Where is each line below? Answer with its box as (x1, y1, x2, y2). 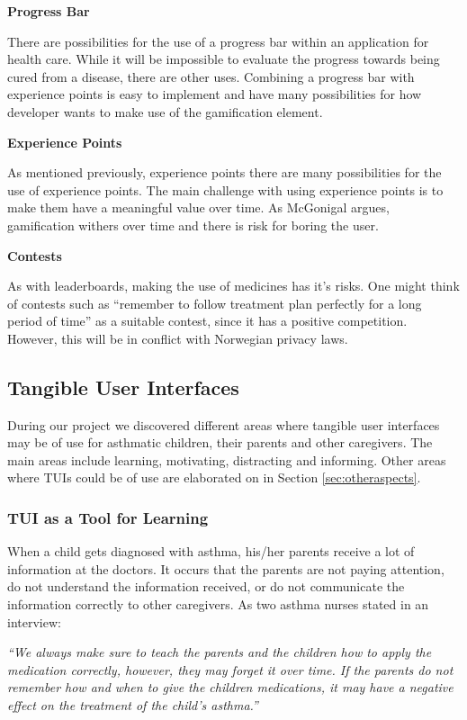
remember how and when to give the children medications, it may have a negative (7, 678, 454, 697)
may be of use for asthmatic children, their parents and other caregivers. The (7, 433, 433, 452)
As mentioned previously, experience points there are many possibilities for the (7, 163, 442, 182)
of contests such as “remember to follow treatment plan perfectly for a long (7, 293, 422, 312)
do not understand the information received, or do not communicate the (7, 577, 405, 596)
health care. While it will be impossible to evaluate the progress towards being (7, 49, 440, 68)
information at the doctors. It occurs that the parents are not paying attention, (7, 559, 445, 578)
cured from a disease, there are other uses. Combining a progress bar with (7, 67, 415, 85)
